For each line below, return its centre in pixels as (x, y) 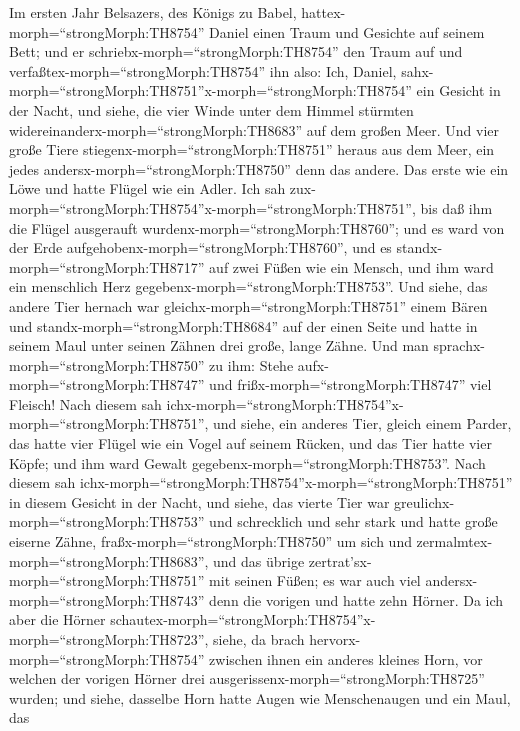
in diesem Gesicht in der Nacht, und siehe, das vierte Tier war (199, 501)
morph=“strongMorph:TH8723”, (109, 639)
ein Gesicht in (458, 90)
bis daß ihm (456, 207)
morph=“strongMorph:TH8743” (107, 599)
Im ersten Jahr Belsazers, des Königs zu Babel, (153, 12)
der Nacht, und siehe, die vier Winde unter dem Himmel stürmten (211, 109)
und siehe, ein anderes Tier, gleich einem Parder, (362, 423)
